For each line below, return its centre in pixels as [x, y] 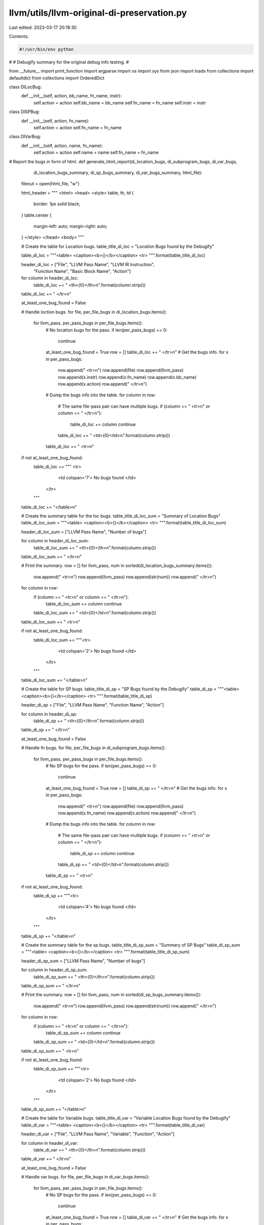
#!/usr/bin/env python [46, 49]
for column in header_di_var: [50, 1143]
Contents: [19, 36]
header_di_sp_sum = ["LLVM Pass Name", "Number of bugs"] [83, 961]
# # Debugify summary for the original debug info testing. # [69, 62]
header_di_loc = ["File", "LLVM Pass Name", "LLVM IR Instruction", [88, 264]
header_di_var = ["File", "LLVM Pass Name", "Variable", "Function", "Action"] [98, 1134]
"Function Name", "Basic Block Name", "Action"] [82, 271]
